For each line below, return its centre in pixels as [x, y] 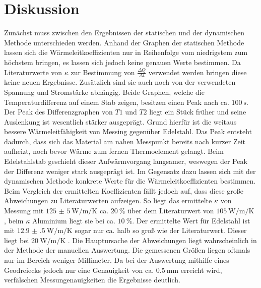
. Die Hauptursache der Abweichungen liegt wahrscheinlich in [162, 240]
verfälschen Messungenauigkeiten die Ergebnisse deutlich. [92, 280]
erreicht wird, [201, 270]
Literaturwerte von [33, 72]
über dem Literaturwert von [171, 211]
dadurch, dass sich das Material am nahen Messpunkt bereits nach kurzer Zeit [125, 141]
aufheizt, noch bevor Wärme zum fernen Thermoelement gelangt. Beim [114, 151]
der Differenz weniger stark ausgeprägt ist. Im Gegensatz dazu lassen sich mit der [130, 171]
